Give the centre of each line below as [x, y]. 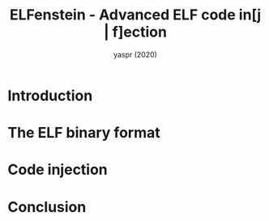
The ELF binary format [84, 133]
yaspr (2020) [135, 54]
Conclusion [47, 207]
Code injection [58, 170]
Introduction [50, 96]
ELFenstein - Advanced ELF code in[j [135, 15]
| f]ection [135, 32]
